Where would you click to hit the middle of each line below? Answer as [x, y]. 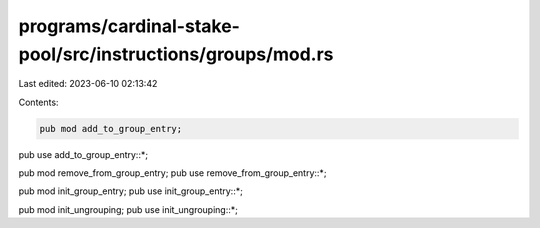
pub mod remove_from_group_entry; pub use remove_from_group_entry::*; [172, 173]
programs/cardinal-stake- [129, 26]
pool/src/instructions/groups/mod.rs [176, 54]
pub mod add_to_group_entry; [111, 128]
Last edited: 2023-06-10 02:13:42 [88, 84]
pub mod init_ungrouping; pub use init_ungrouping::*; [128, 209]
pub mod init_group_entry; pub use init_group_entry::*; [131, 191]
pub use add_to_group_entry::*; [83, 154]
